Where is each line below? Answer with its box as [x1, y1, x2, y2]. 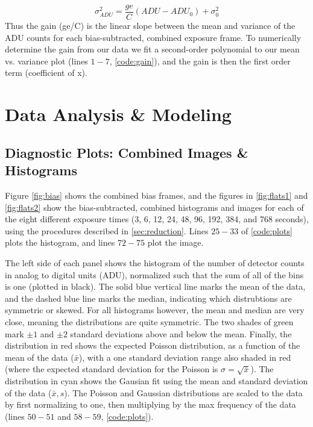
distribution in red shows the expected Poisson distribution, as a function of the [5, 339, 300, 352]
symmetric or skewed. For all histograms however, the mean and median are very [5, 304, 305, 316]
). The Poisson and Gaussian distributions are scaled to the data [64, 386, 303, 399]
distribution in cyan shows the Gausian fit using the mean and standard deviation [5, 374, 308, 387]
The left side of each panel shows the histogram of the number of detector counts [5, 256, 305, 269]
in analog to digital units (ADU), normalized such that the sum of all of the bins [5, 268, 304, 281]
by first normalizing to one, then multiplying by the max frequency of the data [5, 398, 296, 411]
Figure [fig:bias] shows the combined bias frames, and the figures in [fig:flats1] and [5, 189, 308, 201]
